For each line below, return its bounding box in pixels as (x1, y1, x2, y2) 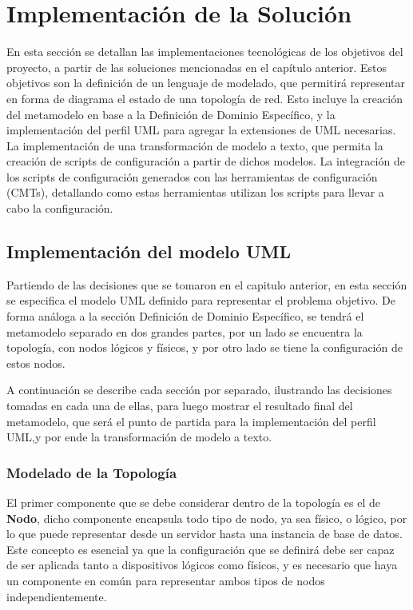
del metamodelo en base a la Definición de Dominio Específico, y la (6, 106, 336, 122)
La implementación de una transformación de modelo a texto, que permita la (6, 137, 383, 153)
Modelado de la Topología (6, 462, 177, 482)
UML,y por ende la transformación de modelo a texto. (6, 429, 272, 445)
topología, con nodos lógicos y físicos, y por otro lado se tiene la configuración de (6, 339, 403, 356)
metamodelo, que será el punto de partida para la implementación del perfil (6, 413, 376, 429)
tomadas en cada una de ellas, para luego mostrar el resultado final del (6, 397, 353, 414)
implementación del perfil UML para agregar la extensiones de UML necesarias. (6, 122, 396, 138)
